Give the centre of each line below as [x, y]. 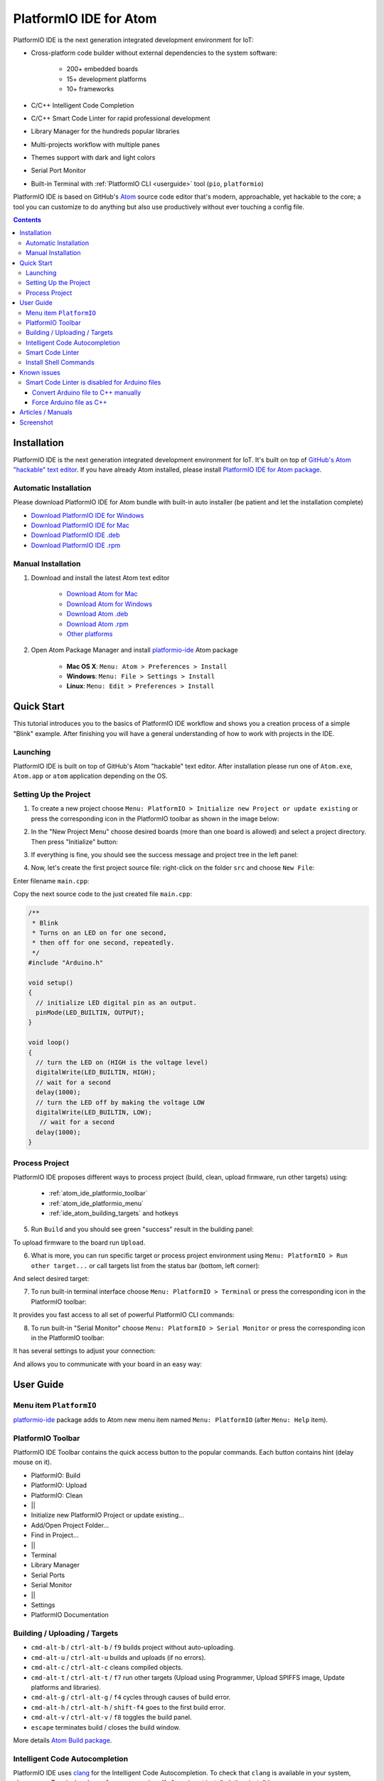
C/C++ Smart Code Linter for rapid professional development [121, 118]
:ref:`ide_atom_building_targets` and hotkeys [114, 1213]
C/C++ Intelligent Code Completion [82, 105]
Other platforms [90, 633]
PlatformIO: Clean [57, 1495]
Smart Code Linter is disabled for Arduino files [94, 383]
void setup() [51, 982]
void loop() [49, 1043]
